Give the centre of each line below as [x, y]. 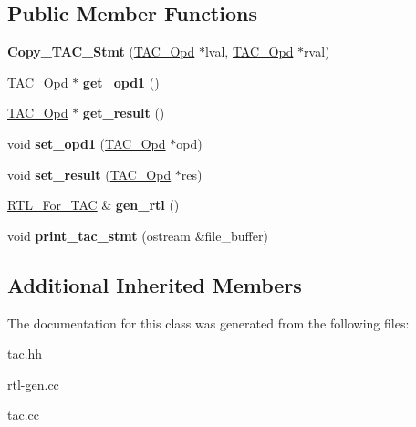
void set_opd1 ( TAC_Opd [87, 143]
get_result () [124, 113]
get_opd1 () [121, 82]
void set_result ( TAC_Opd [89, 174]
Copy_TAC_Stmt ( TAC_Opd [101, 52]
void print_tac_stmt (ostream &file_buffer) [138, 235]
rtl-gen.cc [33, 384]
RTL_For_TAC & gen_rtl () [94, 205]
